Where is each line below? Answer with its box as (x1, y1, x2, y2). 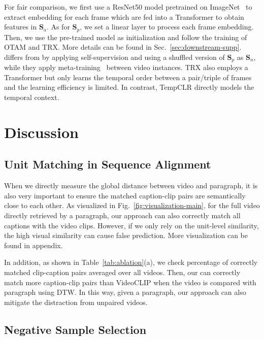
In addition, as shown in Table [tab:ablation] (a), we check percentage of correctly (4, 257, 258, 267)
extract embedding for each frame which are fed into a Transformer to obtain (4, 11, 244, 22)
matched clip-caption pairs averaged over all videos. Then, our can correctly (4, 266, 241, 277)
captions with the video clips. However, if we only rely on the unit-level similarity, (4, 220, 259, 230)
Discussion (4, 121, 79, 142)
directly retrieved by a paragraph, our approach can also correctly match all (4, 210, 241, 221)
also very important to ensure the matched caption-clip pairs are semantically (4, 190, 246, 200)
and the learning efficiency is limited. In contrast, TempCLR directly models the (4, 82, 254, 92)
